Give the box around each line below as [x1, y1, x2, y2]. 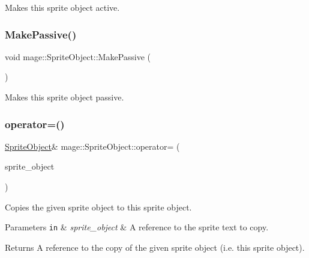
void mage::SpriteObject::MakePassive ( [5, 50, 151, 63]
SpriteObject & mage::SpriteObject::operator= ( [5, 140, 180, 152]
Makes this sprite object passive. [5, 91, 124, 103]
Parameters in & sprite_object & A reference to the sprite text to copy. [5, 221, 269, 233]
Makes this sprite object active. [5, 1, 120, 13]
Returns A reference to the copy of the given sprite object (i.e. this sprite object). [5, 241, 305, 253]
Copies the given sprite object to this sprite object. [5, 200, 192, 213]
